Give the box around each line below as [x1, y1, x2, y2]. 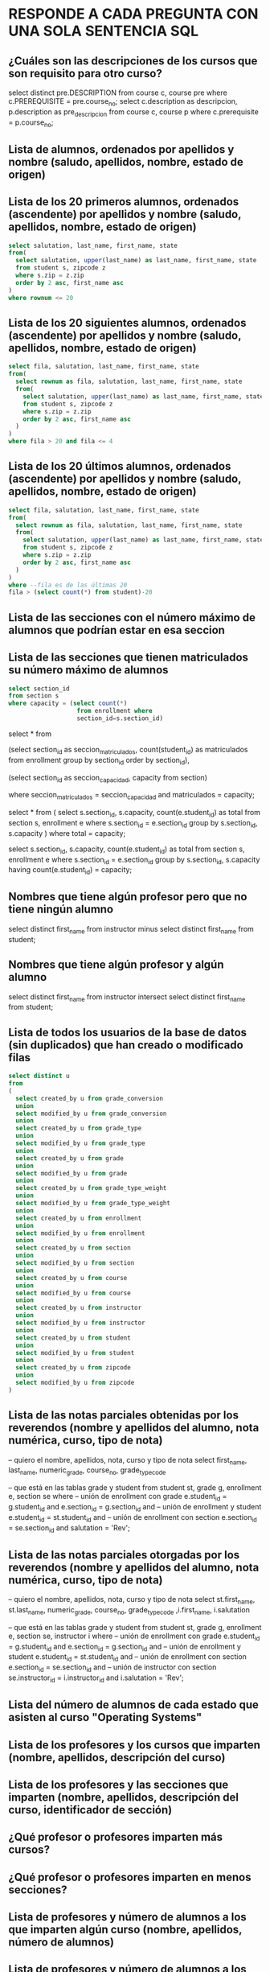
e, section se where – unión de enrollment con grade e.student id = [8, 1492, 227, 1503]
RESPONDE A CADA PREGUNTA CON [8, 5, 259, 23]
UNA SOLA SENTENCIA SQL [8, 22, 199, 40]
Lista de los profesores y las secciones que [8, 1777, 229, 1791]
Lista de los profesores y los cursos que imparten [8, 1738, 261, 1752]
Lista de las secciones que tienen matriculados [8, 651, 249, 665]
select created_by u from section [15, 1244, 131, 1252]
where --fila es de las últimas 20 [8, 581, 128, 589]
